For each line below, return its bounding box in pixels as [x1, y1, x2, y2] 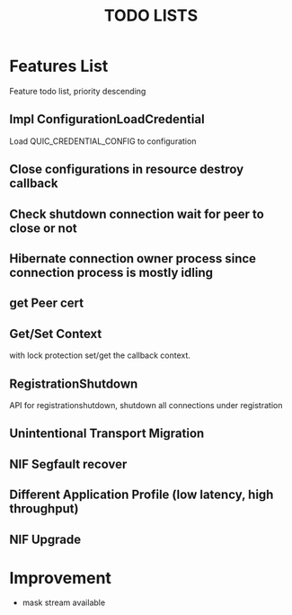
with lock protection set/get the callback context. [9, 350, 191, 361]
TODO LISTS [103, 5, 199, 26]
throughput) [9, 501, 79, 517]
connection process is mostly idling [9, 264, 214, 280]
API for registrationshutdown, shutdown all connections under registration [9, 399, 283, 410]
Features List [9, 56, 109, 76]
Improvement [9, 567, 112, 588]
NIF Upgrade [9, 531, 82, 547]
